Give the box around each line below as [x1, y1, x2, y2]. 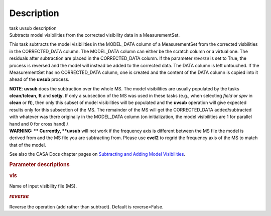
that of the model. [9, 142, 46, 148]
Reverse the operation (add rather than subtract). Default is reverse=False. [9, 203, 164, 209]
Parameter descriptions [9, 161, 70, 168]
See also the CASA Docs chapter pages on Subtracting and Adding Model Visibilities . [9, 151, 186, 157]
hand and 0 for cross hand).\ [9, 121, 69, 127]
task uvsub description [9, 25, 57, 31]
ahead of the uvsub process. [9, 76, 70, 82]
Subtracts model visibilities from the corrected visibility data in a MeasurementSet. [9, 32, 180, 38]
